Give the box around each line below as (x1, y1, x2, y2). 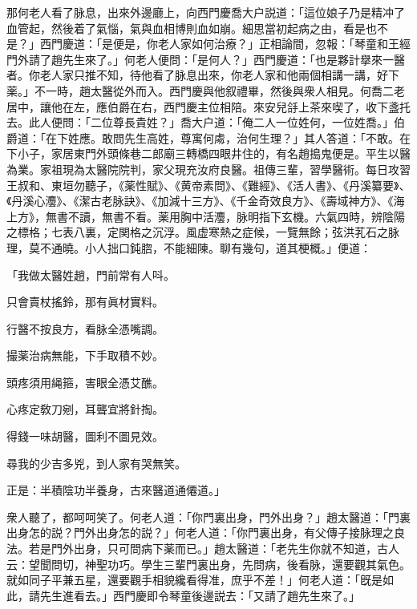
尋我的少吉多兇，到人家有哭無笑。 (6, 454, 186, 471)
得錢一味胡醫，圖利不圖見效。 (6, 428, 164, 445)
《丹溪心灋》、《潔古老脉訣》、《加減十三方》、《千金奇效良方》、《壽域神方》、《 (6, 192, 394, 209)
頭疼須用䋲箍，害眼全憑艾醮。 (6, 373, 164, 390)
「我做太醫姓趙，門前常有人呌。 (6, 266, 175, 283)
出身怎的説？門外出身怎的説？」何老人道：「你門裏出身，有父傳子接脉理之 (6, 524, 394, 541)
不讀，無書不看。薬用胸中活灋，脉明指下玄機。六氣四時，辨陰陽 (67, 208, 405, 224)
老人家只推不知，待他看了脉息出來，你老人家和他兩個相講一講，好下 (39, 67, 399, 83)
